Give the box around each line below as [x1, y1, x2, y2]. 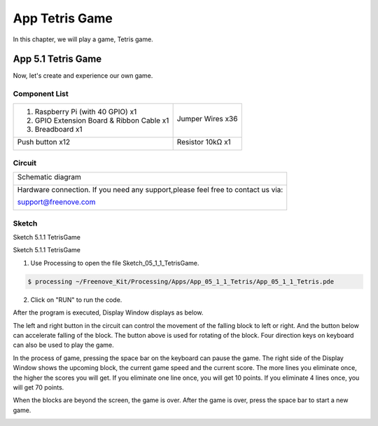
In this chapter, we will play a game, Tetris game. [13, 35, 153, 43]
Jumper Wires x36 [176, 114, 238, 123]
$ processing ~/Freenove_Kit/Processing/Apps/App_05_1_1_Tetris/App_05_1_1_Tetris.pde [27, 277, 335, 285]
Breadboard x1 [34, 124, 83, 134]
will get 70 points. [13, 383, 64, 392]
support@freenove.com [17, 197, 96, 207]
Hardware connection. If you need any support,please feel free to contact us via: [17, 185, 283, 195]
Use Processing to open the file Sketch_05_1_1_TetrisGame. [30, 259, 199, 267]
